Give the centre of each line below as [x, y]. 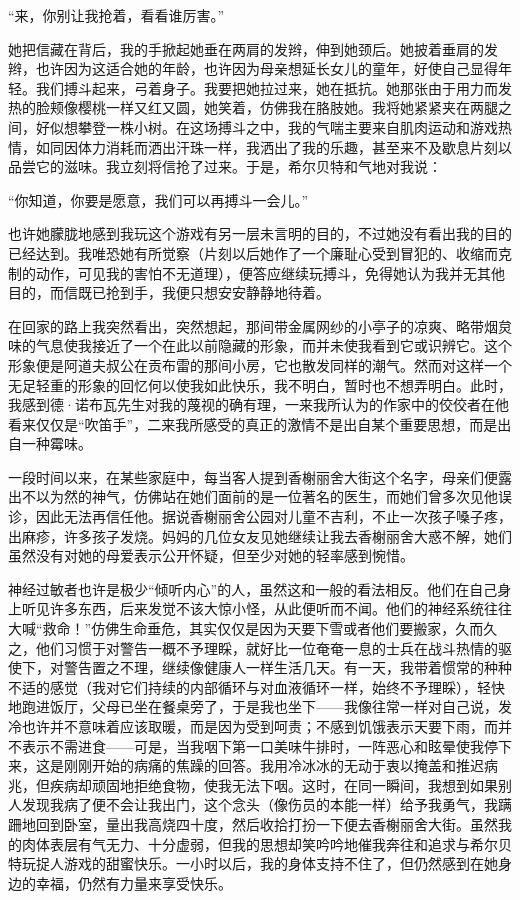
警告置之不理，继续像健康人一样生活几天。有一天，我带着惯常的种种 [287, 667]
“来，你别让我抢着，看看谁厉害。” [116, 15]
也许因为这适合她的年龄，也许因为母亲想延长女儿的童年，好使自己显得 [266, 68]
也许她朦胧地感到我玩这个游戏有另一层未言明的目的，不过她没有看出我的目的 [260, 233]
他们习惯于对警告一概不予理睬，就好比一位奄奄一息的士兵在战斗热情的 [266, 647]
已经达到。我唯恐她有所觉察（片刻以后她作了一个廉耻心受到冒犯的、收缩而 [253, 252]
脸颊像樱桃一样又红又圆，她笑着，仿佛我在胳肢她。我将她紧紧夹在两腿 [266, 107]
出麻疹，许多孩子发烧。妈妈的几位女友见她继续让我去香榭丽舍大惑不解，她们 [260, 535]
